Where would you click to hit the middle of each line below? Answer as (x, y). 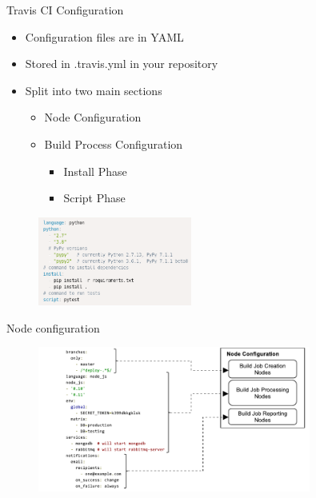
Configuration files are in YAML (104, 36)
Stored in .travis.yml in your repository (122, 64)
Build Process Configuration (114, 143)
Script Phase (94, 198)
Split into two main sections (94, 90)
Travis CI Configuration (65, 10)
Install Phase (95, 171)
